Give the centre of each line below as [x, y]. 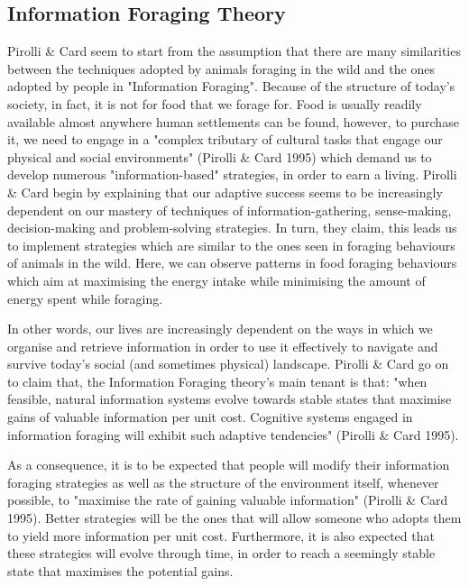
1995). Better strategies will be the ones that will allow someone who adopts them [234, 518]
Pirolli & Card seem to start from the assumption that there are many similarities [234, 51]
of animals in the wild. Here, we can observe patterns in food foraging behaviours [232, 263]
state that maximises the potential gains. [120, 570]
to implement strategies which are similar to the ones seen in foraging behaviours [231, 245]
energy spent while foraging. [85, 298]
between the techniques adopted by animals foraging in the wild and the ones [221, 68]
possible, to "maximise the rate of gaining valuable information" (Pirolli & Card [228, 500]
